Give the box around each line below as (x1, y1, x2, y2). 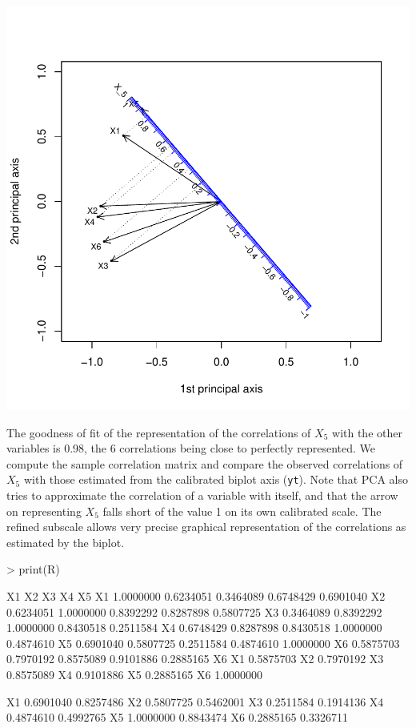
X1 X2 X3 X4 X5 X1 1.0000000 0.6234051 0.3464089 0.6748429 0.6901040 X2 (6, 588, 386, 604)
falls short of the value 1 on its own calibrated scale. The (102, 502, 382, 519)
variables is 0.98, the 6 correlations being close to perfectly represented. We (6, 440, 376, 457)
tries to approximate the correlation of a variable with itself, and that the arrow (6, 487, 398, 504)
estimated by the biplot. (6, 533, 125, 550)
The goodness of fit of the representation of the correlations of (6, 424, 311, 440)
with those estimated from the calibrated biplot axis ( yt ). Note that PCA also (23, 471, 408, 488)
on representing (6, 502, 82, 519)
